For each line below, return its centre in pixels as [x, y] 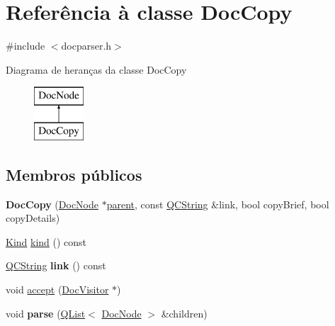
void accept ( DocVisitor [57, 290]
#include [25, 46]
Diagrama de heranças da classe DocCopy [96, 69]
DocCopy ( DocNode [52, 204]
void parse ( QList [46, 313]
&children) [184, 313]
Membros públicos [74, 174]
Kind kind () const [46, 241]
